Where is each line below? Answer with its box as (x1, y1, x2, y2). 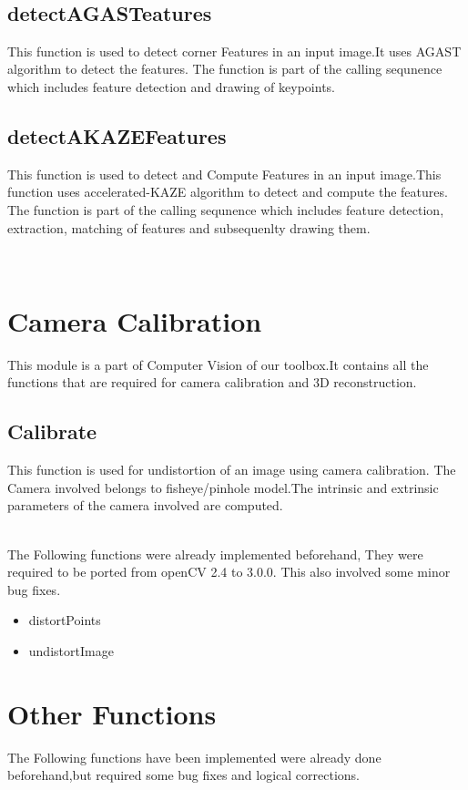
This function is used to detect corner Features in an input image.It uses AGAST (7, 41, 462, 60)
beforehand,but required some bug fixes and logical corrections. (7, 765, 361, 785)
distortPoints (28, 610, 101, 630)
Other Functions (7, 694, 217, 732)
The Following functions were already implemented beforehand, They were (7, 544, 423, 563)
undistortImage (28, 641, 114, 661)
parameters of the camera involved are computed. (7, 496, 283, 515)
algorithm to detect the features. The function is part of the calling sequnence (7, 59, 443, 78)
